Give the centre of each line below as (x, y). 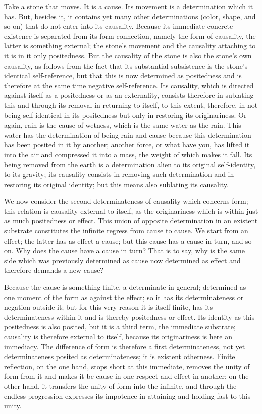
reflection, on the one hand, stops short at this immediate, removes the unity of (127, 366)
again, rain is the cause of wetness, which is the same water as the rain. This (123, 125)
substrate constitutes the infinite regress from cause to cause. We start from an (126, 231)
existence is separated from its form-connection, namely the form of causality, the (130, 36)
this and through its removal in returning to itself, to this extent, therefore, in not (131, 105)
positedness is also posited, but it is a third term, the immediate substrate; (120, 327)
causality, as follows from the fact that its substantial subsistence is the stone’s (126, 65)
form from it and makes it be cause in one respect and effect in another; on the (126, 376)
